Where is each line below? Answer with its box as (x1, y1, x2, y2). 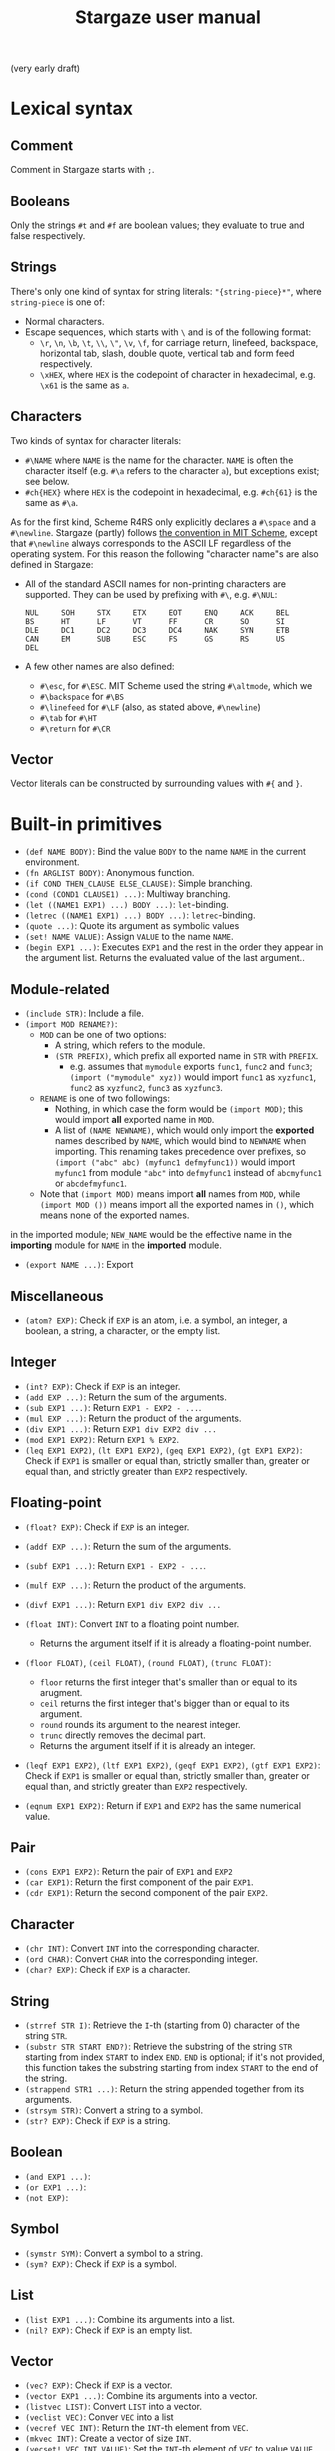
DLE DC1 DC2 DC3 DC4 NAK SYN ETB (24, 625, 290, 635)
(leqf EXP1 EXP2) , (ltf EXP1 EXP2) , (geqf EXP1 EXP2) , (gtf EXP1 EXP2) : (24, 1759, 321, 1771)
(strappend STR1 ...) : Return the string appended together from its (24, 2083, 305, 2095)
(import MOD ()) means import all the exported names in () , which (39, 1199, 315, 1211)
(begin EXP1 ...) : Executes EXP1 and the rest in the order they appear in (24, 941, 324, 953)
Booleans (10, 192, 71, 210)
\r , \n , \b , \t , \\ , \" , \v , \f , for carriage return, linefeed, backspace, (39, 336, 319, 348)
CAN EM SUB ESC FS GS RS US (24, 634, 286, 644)
